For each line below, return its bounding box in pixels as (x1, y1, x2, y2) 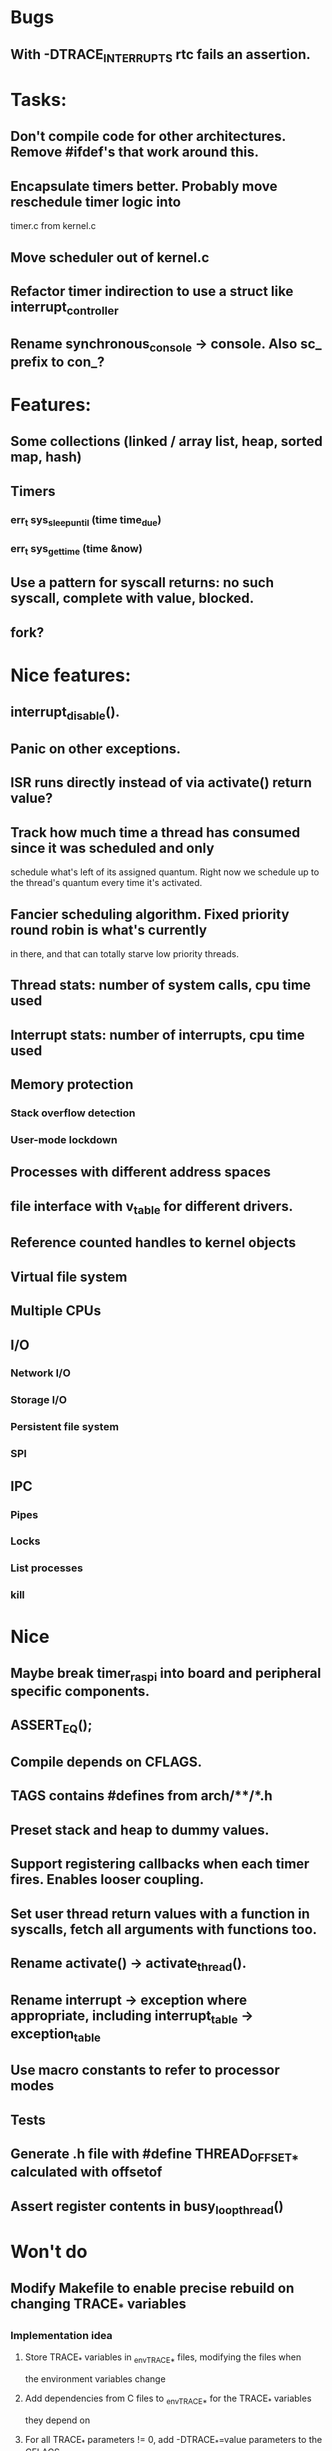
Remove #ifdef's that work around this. (10, 144, 260, 161)
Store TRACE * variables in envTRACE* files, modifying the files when (24, 2351, 302, 2365)
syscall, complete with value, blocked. (10, 590, 255, 607)
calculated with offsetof (10, 2164, 163, 2181)
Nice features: (10, 664, 132, 687)
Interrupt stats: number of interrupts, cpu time (10, 1026, 305, 1043)
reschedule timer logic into (10, 193, 182, 210)
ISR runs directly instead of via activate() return (10, 774, 313, 791)
